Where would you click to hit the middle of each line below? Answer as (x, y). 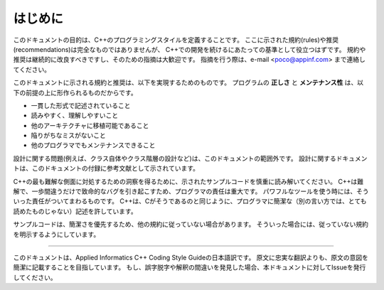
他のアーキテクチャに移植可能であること (90, 125)
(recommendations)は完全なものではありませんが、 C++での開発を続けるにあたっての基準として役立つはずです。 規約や (190, 49)
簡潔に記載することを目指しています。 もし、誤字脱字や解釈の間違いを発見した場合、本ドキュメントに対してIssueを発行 (190, 267)
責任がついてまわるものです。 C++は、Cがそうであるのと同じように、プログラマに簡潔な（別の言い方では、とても (199, 201)
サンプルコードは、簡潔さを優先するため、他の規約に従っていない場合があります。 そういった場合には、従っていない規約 (191, 225)
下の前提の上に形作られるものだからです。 (75, 92)
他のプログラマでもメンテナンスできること (93, 145)
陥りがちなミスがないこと (68, 136)
